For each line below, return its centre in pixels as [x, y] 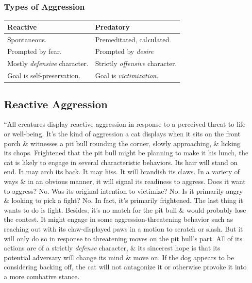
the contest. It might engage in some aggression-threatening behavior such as [118, 219]
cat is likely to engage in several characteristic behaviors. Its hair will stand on [121, 162]
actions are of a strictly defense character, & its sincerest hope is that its [112, 248]
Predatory [112, 26]
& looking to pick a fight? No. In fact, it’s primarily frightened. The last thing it [124, 200]
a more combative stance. [42, 276]
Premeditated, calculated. [133, 39]
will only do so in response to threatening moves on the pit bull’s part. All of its [123, 238]
